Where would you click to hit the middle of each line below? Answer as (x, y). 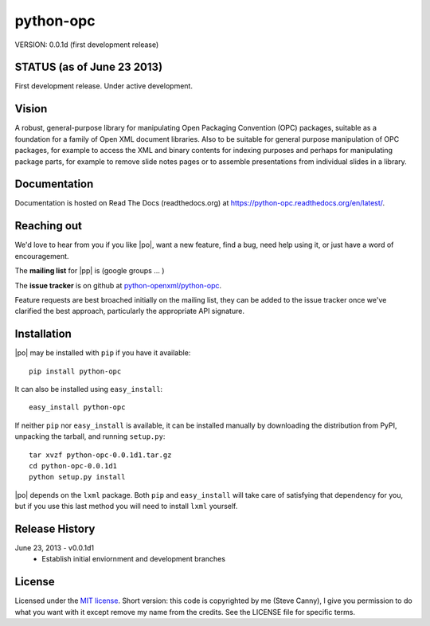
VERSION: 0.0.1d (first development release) (87, 45)
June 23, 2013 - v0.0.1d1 (55, 548)
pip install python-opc (75, 371)
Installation (43, 334)
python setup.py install (77, 477)
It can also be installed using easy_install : (89, 389)
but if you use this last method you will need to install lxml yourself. (126, 507)
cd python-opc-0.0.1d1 (73, 466)
